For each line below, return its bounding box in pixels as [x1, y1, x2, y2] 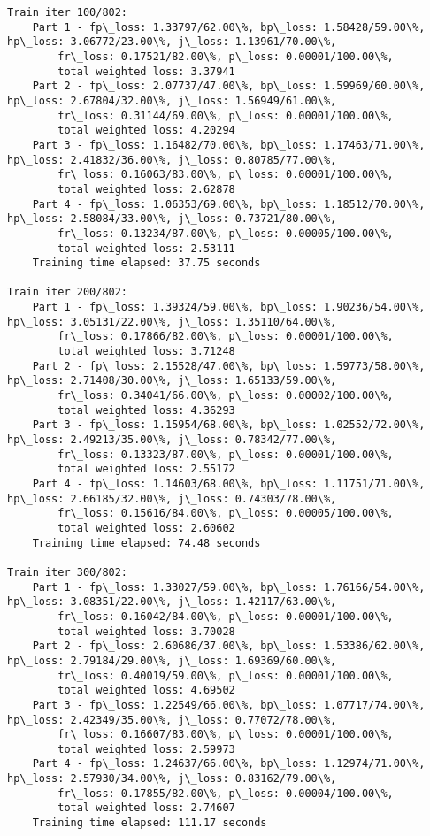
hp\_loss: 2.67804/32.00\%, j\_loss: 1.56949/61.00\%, [7, 94, 337, 107]
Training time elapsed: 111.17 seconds [32, 817, 267, 830]
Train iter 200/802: [7, 286, 128, 299]
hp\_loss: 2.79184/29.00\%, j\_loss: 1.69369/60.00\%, [7, 654, 337, 667]
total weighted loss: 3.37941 [58, 65, 235, 78]
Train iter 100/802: [7, 6, 128, 19]
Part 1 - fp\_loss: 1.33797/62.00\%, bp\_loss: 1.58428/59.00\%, [32, 20, 426, 34]
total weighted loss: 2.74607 [58, 801, 235, 815]
